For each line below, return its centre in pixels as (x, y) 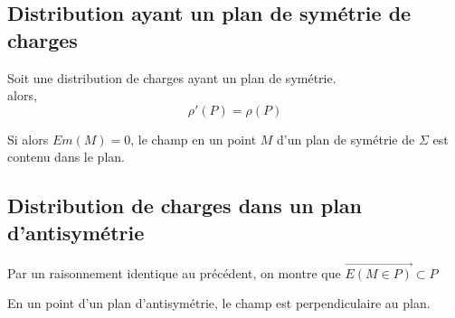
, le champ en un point (194, 139)
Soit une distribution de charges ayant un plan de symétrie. (172, 77)
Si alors (28, 139)
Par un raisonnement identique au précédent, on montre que (174, 272)
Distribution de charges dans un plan (185, 206)
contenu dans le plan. (66, 157)
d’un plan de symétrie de (346, 139)
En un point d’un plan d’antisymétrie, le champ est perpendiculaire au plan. (219, 303)
